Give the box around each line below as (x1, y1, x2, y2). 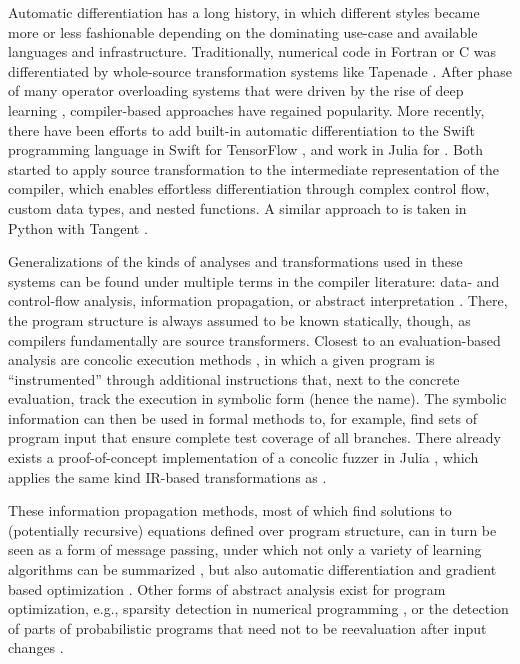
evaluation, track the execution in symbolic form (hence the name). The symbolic (8, 388, 507, 409)
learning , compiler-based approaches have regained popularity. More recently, (8, 99, 485, 120)
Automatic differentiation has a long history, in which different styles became (8, 2, 480, 22)
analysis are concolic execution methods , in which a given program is (8, 349, 435, 370)
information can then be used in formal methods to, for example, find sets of (8, 407, 478, 428)
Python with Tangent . (8, 217, 148, 238)
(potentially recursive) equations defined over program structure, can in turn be (8, 519, 497, 540)
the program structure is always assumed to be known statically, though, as (8, 309, 471, 330)
